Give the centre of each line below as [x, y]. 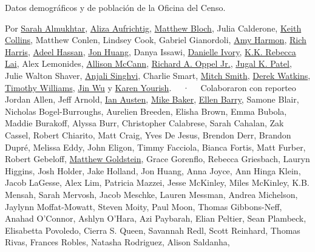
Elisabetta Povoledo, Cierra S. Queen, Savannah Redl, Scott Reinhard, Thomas [153, 230]
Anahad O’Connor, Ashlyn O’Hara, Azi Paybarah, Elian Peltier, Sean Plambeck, [156, 218]
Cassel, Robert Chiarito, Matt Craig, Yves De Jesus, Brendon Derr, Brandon [148, 135]
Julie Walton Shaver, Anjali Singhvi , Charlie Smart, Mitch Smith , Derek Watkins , [158, 75]
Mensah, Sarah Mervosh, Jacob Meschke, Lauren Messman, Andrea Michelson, [151, 194]
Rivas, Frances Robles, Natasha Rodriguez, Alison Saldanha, [117, 242]
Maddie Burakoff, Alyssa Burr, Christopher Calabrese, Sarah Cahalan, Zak [144, 123]
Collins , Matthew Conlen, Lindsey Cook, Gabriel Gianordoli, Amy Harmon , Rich [156, 40]
